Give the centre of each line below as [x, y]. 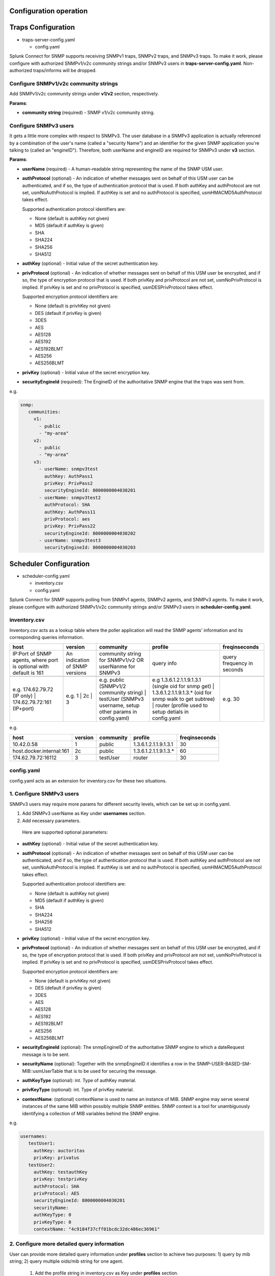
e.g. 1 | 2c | [79, 696]
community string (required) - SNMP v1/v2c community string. [88, 113]
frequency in [238, 664]
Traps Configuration [42, 27]
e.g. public [112, 680]
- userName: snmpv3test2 [70, 497]
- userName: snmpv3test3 [70, 541]
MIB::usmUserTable [43, 1071]
